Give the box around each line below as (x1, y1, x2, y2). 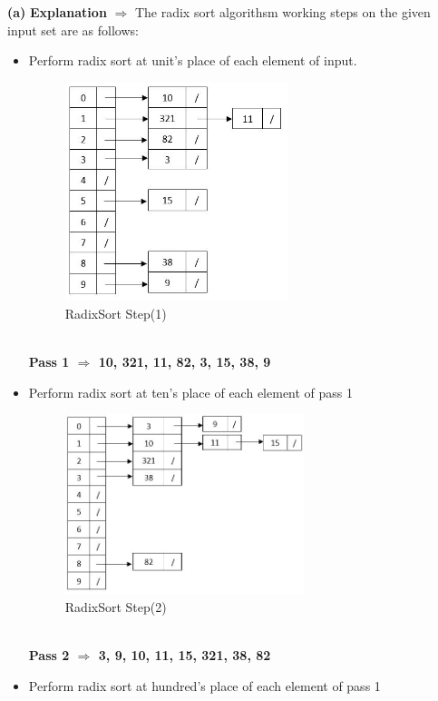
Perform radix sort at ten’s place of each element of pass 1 (28, 382, 354, 401)
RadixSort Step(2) (64, 597, 167, 616)
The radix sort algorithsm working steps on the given (134, 3, 431, 21)
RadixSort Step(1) (64, 303, 167, 322)
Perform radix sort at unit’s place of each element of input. (28, 51, 357, 70)
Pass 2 (28, 646, 70, 665)
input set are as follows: (7, 20, 139, 39)
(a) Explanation (7, 3, 107, 21)
